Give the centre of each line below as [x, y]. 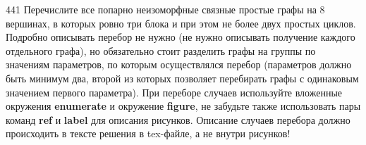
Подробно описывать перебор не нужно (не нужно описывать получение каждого [181, 37]
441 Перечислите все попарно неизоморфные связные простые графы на [161, 9]
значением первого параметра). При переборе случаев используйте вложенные [174, 92]
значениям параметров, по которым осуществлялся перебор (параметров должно [179, 64]
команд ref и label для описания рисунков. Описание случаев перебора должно [178, 119]
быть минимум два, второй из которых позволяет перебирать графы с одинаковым [182, 78]
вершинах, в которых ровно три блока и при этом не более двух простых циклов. [181, 23]
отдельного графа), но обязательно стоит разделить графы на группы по [161, 50]
